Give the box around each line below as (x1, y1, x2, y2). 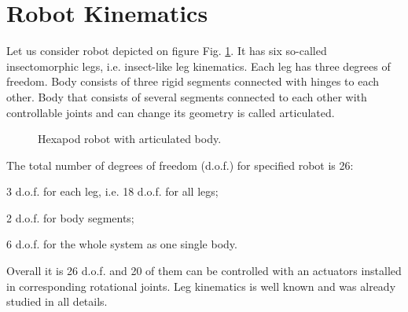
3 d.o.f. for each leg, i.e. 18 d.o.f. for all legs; (6, 183, 219, 200)
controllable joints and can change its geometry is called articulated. (6, 104, 335, 120)
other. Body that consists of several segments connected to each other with (6, 88, 367, 105)
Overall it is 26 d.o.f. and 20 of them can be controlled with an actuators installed (6, 262, 402, 279)
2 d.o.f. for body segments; (6, 209, 134, 226)
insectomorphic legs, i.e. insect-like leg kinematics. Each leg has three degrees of (6, 57, 391, 74)
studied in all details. (6, 293, 108, 310)
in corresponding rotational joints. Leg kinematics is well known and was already (6, 277, 396, 294)
